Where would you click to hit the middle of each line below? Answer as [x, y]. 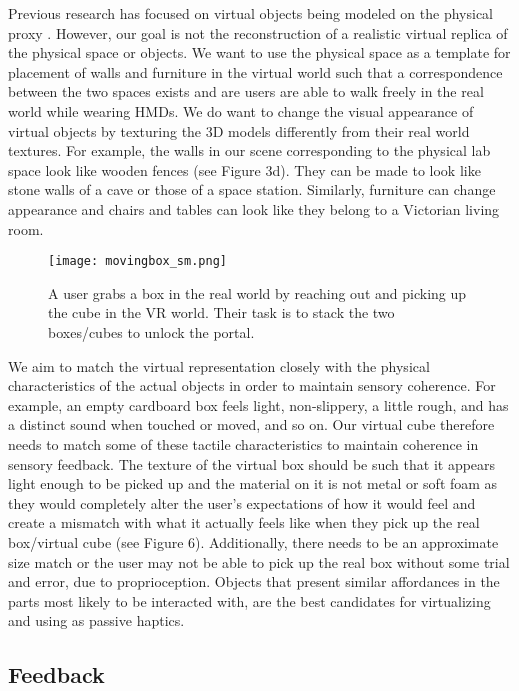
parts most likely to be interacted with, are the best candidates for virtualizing [249, 600]
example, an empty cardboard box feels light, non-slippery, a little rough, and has [258, 404]
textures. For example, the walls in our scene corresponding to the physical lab [249, 150]
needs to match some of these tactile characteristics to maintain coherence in [243, 443]
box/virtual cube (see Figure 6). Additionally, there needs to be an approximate [253, 541]
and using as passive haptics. [96, 620]
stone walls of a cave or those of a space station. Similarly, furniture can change [252, 189]
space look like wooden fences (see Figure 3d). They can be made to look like [244, 169]
